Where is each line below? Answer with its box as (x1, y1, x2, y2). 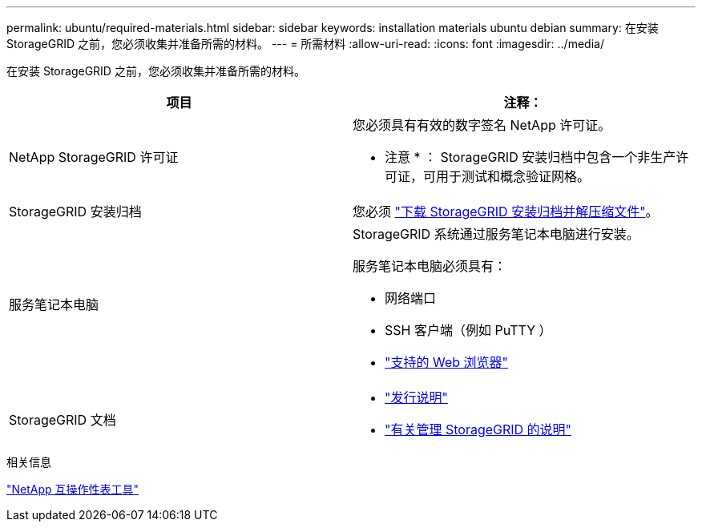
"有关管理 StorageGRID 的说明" (385, 421, 572, 437)
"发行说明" (385, 389, 448, 405)
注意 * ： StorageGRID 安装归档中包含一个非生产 (385, 149, 676, 165)
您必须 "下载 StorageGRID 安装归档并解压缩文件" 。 (353, 204, 659, 220)
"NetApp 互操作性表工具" (6, 482, 139, 496)
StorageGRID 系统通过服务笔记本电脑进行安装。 (353, 226, 639, 242)
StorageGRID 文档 (9, 412, 116, 428)
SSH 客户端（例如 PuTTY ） (385, 322, 552, 338)
